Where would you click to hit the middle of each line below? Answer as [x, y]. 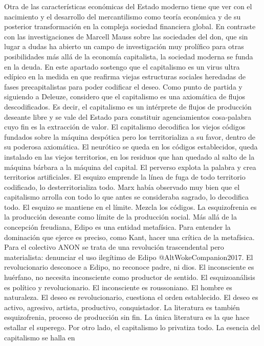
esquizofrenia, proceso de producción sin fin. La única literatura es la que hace [127, 317]
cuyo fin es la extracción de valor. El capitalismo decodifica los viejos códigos [125, 127]
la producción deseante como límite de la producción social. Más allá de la [120, 217]
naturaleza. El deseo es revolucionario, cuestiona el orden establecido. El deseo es [131, 297]
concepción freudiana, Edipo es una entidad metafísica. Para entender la [117, 227]
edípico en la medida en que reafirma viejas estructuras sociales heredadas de [125, 77]
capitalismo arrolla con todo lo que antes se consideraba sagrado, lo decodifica [127, 197]
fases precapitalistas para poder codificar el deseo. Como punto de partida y [123, 86]
